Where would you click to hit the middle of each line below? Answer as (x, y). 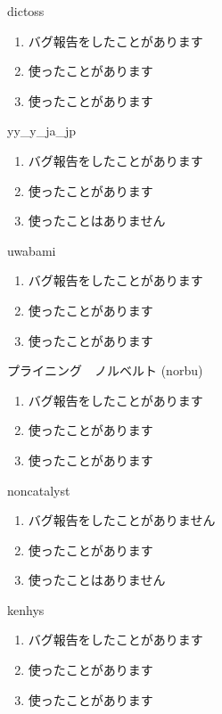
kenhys (26, 609)
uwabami (32, 250)
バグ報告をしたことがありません (122, 520)
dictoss (26, 11)
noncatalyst (39, 490)
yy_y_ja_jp (42, 131)
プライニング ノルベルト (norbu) (105, 370)
